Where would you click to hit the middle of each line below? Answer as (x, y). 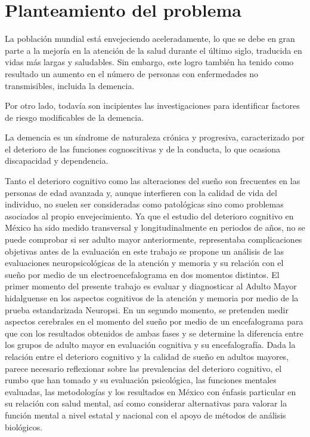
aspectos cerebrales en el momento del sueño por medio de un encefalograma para (154, 321)
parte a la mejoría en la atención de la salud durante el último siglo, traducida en (154, 50)
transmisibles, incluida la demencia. (70, 85)
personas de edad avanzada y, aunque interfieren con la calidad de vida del (141, 192)
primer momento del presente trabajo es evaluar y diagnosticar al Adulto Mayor (151, 286)
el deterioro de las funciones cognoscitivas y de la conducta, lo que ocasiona (143, 149)
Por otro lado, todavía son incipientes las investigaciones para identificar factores (152, 106)
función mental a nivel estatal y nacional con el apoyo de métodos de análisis (145, 415)
